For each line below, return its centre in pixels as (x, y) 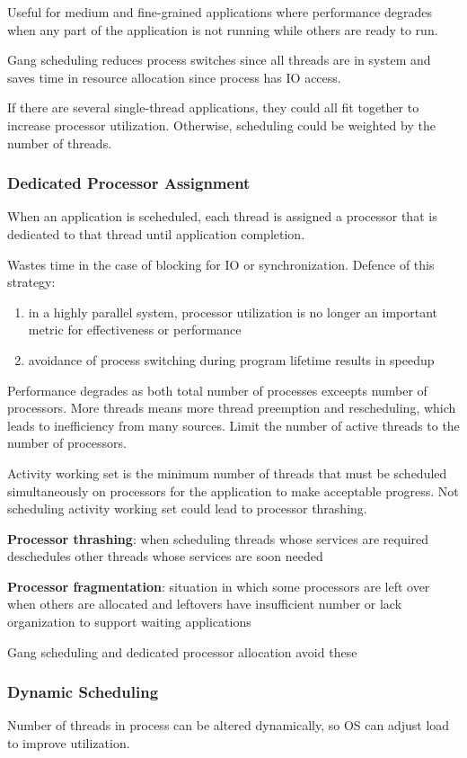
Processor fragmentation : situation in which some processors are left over (219, 586)
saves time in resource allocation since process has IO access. (174, 77)
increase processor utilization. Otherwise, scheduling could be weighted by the (221, 125)
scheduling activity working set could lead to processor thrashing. (187, 508)
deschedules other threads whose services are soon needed (165, 556)
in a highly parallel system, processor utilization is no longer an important (233, 312)
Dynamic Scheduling (83, 692)
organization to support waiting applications (129, 622)
